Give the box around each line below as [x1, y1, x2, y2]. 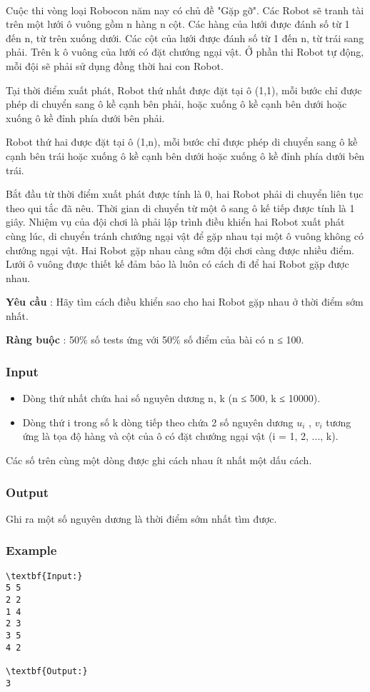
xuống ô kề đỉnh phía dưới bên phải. [6, 110, 165, 125]
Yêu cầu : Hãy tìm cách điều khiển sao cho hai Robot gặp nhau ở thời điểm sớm [6, 294, 364, 309]
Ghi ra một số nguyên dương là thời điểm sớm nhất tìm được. [6, 511, 277, 526]
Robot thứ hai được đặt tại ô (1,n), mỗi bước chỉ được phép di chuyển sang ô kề [6, 134, 358, 149]
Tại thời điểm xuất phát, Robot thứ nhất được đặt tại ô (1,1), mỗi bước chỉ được [6, 82, 362, 97]
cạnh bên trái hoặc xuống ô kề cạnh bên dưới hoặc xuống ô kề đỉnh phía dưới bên [6, 148, 365, 163]
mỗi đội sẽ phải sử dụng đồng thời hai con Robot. [6, 58, 224, 73]
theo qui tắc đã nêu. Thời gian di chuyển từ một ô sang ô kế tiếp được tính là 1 [6, 200, 355, 215]
